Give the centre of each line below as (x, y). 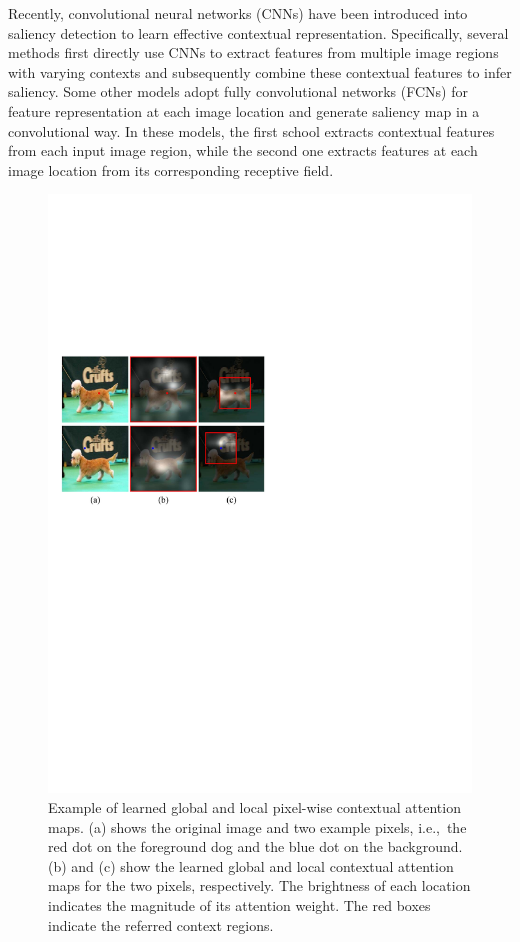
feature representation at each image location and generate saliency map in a (244, 110)
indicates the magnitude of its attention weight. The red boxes (239, 905)
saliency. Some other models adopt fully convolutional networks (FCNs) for (238, 91)
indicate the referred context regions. (161, 924)
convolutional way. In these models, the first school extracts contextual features (251, 130)
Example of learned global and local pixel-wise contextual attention (254, 807)
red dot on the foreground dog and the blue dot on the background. (255, 846)
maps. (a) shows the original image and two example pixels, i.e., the (257, 826)
